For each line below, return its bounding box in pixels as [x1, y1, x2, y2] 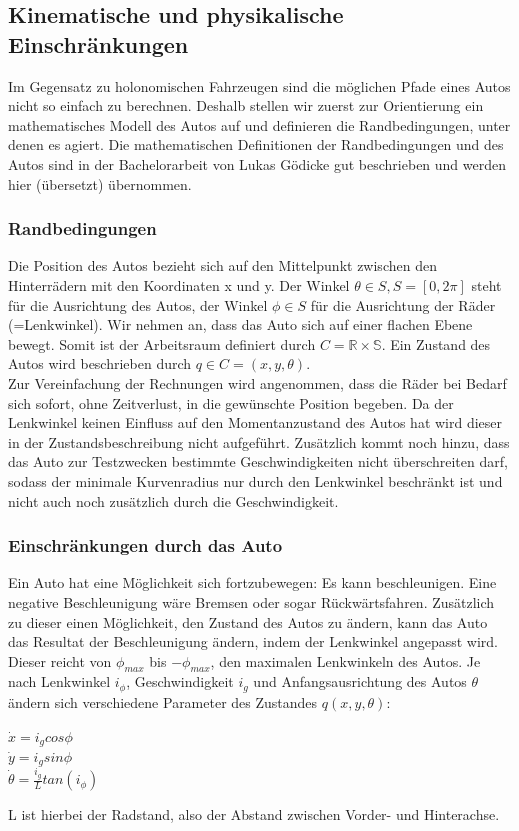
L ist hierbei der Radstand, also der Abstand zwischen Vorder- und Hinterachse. [8, 804, 500, 825]
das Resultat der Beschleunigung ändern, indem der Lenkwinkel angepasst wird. [8, 631, 498, 652]
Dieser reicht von [8, 650, 112, 671]
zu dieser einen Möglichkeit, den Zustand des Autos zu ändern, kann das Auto [8, 611, 488, 632]
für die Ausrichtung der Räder [310, 294, 496, 315]
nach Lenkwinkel [8, 671, 111, 692]
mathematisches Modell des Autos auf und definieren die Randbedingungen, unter [8, 114, 511, 135]
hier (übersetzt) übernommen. [8, 173, 192, 194]
